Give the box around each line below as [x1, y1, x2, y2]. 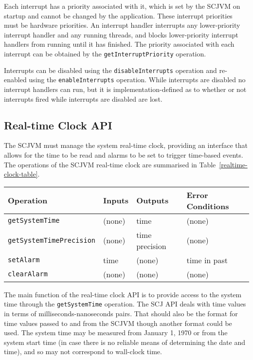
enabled [4, 74, 27, 85]
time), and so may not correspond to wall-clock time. [4, 346, 162, 357]
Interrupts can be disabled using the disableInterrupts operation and [4, 65, 217, 75]
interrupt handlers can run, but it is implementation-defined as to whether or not [4, 84, 247, 94]
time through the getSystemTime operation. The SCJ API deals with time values [4, 299, 246, 309]
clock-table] [4, 169, 38, 179]
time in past [186, 254, 228, 266]
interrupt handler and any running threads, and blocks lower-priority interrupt [4, 29, 238, 39]
